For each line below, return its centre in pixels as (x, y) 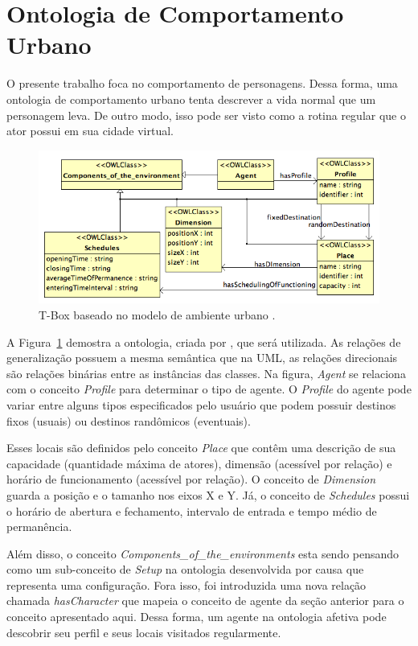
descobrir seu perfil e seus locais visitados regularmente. (144, 632)
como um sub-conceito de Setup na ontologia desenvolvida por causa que (185, 569)
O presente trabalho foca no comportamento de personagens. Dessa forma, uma (202, 83)
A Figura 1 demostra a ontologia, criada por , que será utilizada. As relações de (204, 342)
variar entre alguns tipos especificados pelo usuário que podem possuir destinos (201, 404)
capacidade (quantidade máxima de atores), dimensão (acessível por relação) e (199, 463)
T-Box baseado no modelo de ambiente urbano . (157, 314)
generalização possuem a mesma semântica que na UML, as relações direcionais (202, 358)
